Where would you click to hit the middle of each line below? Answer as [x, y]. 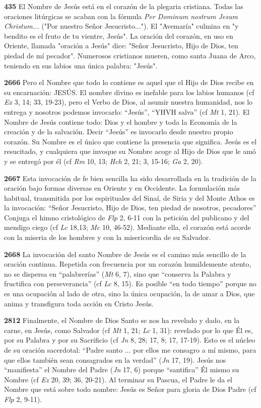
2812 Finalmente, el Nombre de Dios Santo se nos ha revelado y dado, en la [122, 320]
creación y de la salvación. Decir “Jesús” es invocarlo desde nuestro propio [119, 132]
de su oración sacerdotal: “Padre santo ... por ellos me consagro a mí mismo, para [130, 350]
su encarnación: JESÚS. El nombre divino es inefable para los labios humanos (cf [129, 92]
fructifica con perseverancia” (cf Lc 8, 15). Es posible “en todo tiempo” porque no [130, 283]
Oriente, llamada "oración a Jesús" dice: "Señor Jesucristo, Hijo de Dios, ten [121, 46]
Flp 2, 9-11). [23, 399]
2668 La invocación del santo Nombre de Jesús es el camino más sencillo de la [125, 254]
